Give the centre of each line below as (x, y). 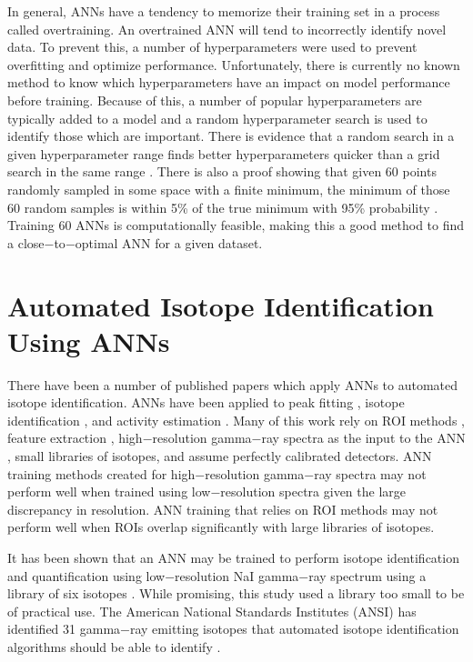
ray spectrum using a (367, 575)
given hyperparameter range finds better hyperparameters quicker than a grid (224, 153)
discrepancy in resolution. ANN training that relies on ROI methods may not (223, 509)
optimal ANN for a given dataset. (169, 242)
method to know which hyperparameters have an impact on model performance (229, 82)
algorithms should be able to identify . (114, 646)
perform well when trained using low (109, 491)
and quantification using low (86, 575)
